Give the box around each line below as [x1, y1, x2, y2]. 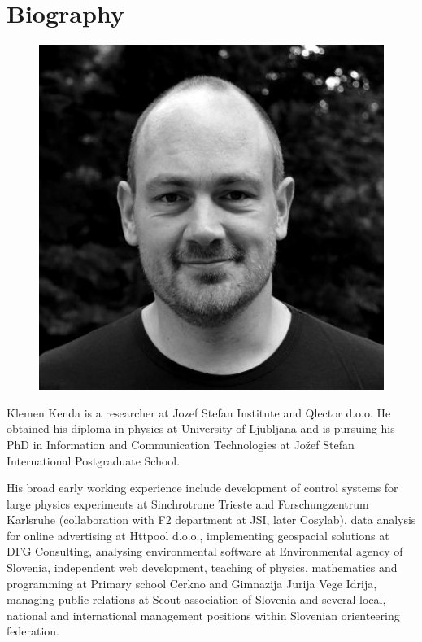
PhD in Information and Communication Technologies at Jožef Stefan [7, 435, 355, 452]
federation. [7, 622, 60, 640]
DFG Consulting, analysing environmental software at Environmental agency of [7, 543, 403, 560]
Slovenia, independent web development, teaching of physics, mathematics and [7, 559, 398, 576]
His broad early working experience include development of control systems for [7, 479, 398, 496]
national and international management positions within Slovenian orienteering [7, 606, 400, 623]
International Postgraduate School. [7, 452, 181, 469]
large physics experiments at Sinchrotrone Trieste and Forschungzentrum [7, 495, 369, 512]
